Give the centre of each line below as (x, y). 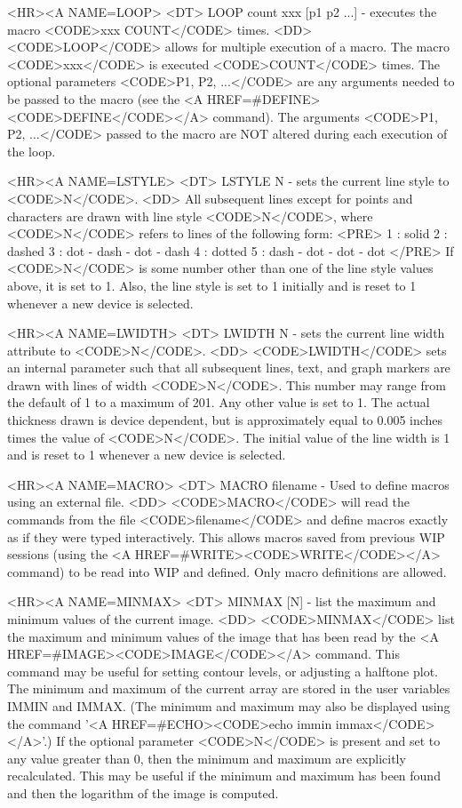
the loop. (32, 151)
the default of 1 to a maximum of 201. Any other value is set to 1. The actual (219, 402)
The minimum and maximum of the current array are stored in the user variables (229, 688)
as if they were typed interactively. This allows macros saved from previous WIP (226, 536)
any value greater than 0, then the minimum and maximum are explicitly (207, 758)
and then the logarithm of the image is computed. (143, 792)
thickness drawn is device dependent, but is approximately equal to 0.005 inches (225, 420)
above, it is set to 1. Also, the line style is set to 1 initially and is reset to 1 (212, 285)
